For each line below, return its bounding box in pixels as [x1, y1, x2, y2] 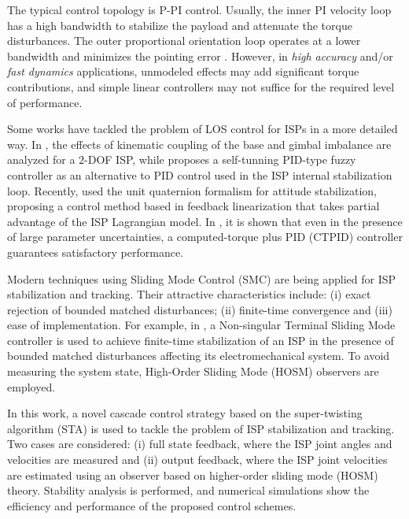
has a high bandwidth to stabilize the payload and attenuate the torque [7, 17, 352, 33]
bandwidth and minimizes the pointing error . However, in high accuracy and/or [7, 47, 393, 64]
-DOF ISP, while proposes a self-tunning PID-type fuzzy [84, 151, 356, 168]
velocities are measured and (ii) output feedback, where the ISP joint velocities [7, 451, 388, 468]
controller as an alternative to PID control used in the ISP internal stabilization [7, 166, 392, 183]
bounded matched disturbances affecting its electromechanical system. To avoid [7, 347, 390, 364]
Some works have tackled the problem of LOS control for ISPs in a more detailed [7, 120, 398, 137]
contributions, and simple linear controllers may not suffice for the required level [7, 78, 395, 95]
